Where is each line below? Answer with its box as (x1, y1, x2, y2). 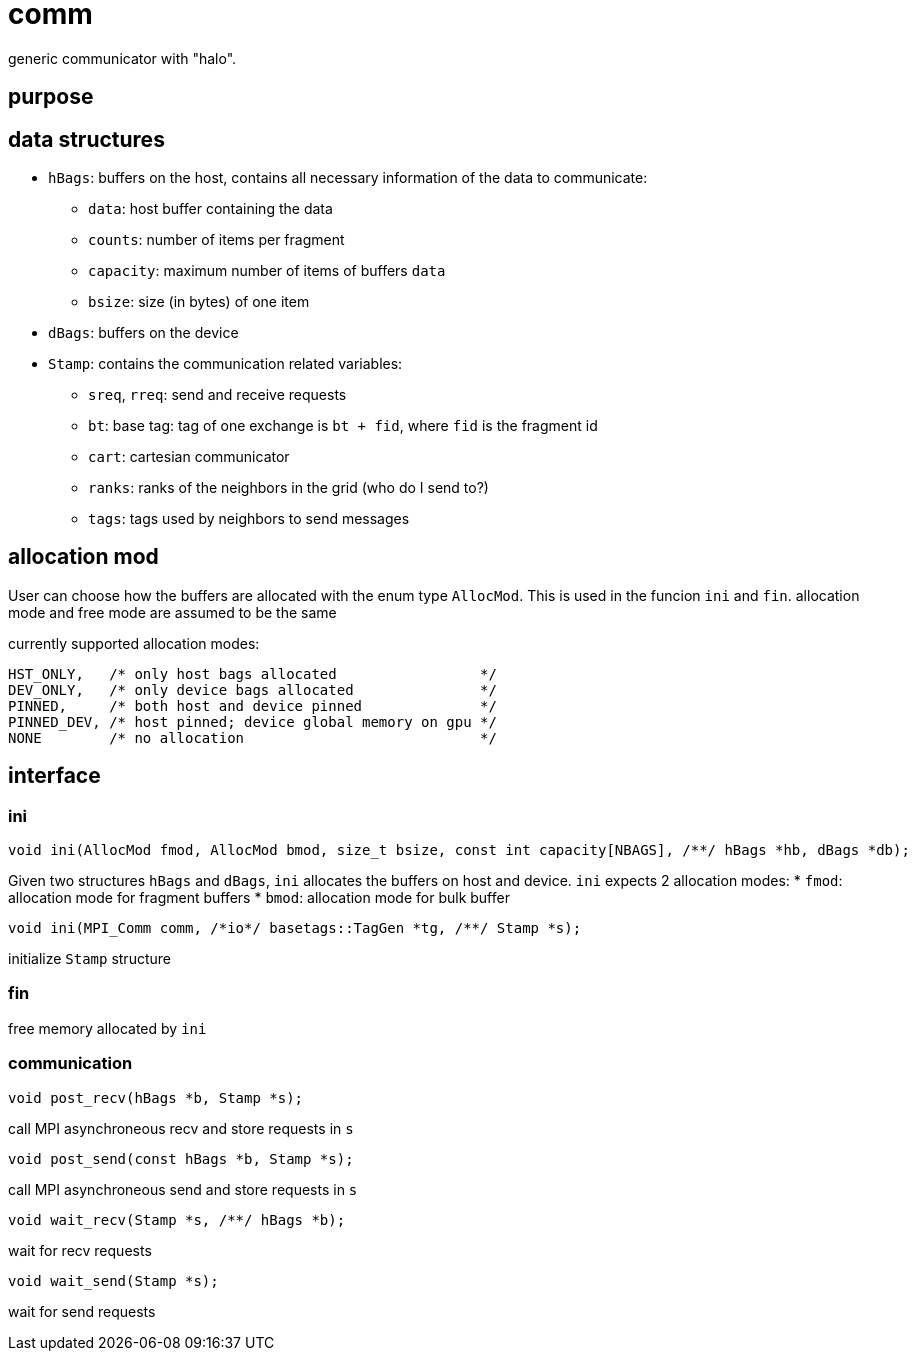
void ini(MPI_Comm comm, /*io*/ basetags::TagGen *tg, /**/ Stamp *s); (8, 920, 582, 937)
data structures (8, 126, 165, 152)
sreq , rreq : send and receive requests (88, 386, 347, 404)
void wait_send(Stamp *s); (8, 1272, 219, 1289)
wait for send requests (8, 1302, 156, 1320)
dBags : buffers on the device (48, 324, 239, 342)
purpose (8, 84, 94, 110)
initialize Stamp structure (8, 950, 171, 968)
